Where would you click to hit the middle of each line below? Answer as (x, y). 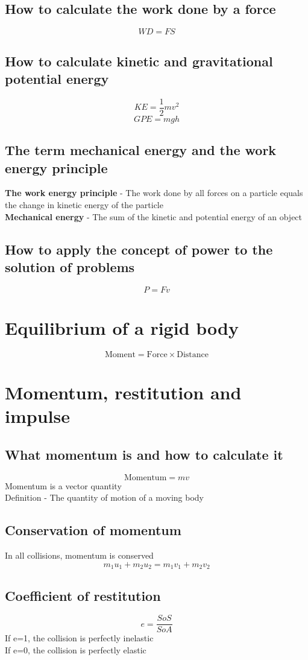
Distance (193, 354)
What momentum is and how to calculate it (144, 454)
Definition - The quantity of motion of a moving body (105, 497)
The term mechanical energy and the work (141, 150)
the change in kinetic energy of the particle (84, 205)
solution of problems (70, 267)
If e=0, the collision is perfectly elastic (76, 650)
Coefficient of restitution (83, 595)
